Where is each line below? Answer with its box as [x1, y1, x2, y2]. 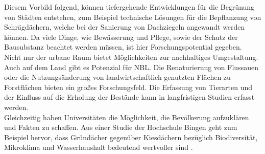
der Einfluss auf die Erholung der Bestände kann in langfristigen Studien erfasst [4, 92, 255, 102]
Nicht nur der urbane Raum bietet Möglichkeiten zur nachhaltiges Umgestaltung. [4, 51, 258, 62]
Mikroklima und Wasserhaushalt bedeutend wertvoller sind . [4, 142, 193, 152]
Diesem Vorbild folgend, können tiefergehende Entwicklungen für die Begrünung [4, 2, 255, 12]
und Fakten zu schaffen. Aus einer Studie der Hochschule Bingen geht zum [4, 122, 237, 133]
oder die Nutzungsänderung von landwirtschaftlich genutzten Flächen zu [4, 72, 231, 82]
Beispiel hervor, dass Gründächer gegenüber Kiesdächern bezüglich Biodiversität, [4, 131, 258, 142]
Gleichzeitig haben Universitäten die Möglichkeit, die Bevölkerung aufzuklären [4, 112, 249, 122]
